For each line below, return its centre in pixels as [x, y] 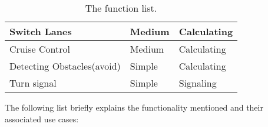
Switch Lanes [41, 31]
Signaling [198, 83]
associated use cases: [42, 119]
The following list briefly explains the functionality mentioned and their [134, 107]
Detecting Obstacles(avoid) [65, 66]
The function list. [121, 8]
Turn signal [33, 83]
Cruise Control [40, 49]
